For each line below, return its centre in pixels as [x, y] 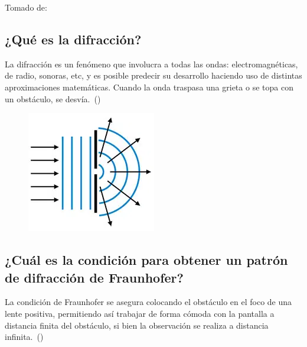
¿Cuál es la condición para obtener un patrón [146, 260]
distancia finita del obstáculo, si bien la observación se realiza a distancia [137, 325]
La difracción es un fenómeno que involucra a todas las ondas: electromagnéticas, [151, 64]
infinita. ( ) [24, 337]
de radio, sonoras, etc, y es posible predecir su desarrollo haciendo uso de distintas [153, 75]
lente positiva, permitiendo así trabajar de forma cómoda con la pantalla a [140, 313]
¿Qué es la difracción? [73, 39]
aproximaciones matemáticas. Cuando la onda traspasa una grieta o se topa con [149, 87]
